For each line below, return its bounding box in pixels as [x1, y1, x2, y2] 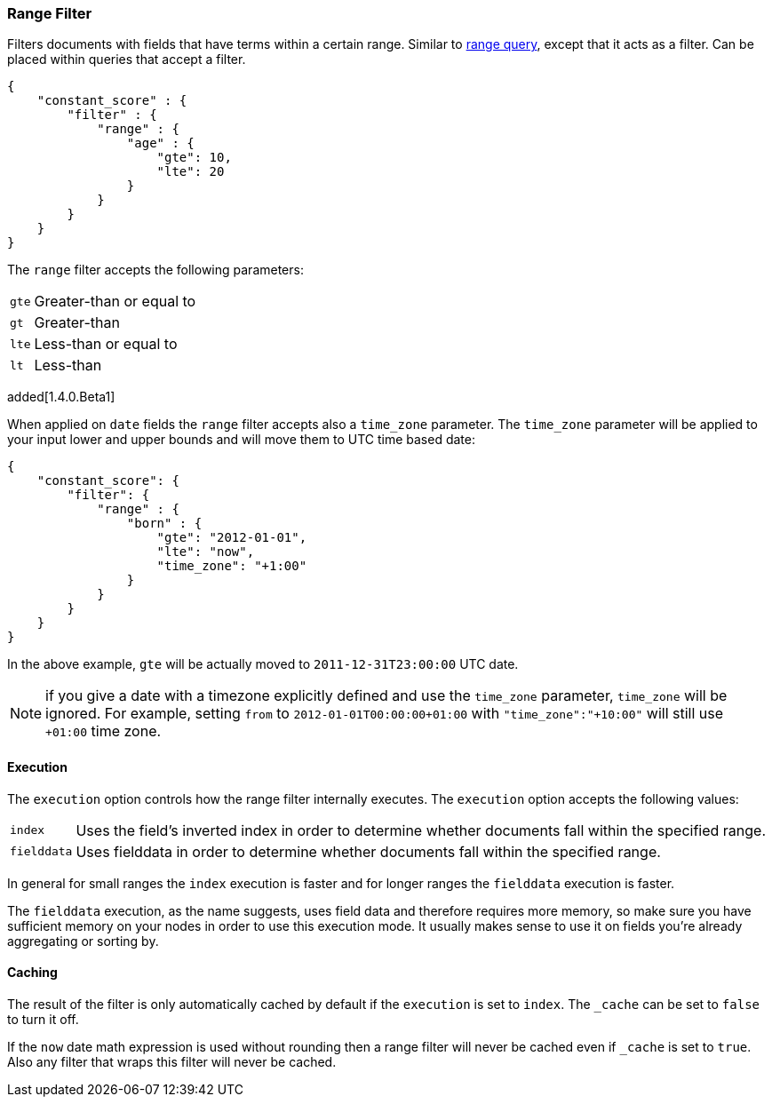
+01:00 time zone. [45, 722, 162, 741]
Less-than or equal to [34, 335, 178, 353]
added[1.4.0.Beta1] [7, 389, 115, 405]
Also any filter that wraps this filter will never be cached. [7, 1053, 337, 1069]
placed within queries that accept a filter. [7, 52, 246, 68]
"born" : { [126, 516, 203, 531]
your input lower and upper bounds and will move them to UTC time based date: [7, 432, 475, 448]
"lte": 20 [156, 164, 225, 179]
